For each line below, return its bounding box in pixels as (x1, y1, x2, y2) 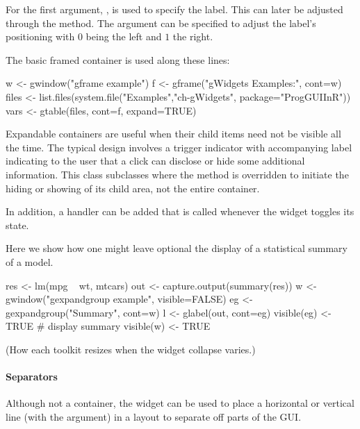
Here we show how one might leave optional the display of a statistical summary (6, 241, 347, 255)
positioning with (6, 29, 75, 44)
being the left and (85, 29, 162, 44)
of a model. (6, 254, 54, 269)
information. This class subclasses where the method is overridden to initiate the (6, 167, 349, 181)
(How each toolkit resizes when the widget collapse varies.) (6, 342, 256, 356)
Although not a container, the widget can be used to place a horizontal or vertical (6, 396, 354, 410)
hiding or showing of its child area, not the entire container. (6, 180, 260, 195)
